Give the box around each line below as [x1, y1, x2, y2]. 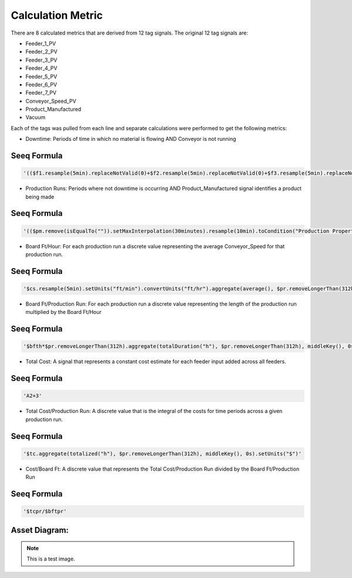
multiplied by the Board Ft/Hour [25, 309, 102, 316]
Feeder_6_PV [25, 81, 57, 88]
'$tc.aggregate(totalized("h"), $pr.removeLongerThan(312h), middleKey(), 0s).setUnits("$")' [23, 450, 302, 457]
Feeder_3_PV [25, 56, 57, 63]
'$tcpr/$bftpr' [23, 508, 67, 515]
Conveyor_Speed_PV [25, 97, 76, 104]
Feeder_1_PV [25, 40, 56, 47]
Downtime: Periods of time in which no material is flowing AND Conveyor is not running [25, 136, 236, 143]
